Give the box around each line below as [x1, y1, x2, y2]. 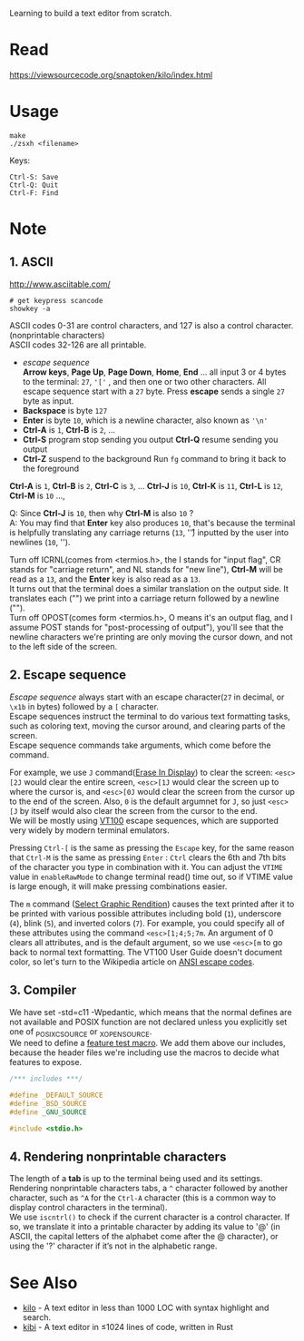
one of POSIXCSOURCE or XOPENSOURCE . [9, 1025, 152, 1039]
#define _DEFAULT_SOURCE [9, 1091, 103, 1101]
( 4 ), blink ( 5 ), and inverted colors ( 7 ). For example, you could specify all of [9, 917, 286, 928]
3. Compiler [9, 983, 77, 998]
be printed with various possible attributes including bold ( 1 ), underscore [9, 907, 282, 919]
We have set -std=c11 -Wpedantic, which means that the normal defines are [9, 1006, 292, 1017]
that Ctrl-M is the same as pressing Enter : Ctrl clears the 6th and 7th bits [9, 852, 287, 863]
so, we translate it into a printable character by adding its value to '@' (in [9, 1221, 280, 1232]
